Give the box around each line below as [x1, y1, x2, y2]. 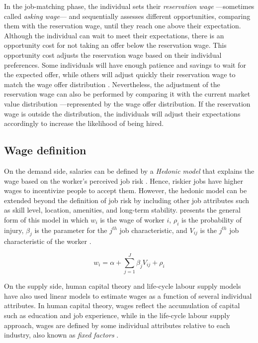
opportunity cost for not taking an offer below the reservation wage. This [4, 40, 227, 50]
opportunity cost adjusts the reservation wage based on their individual [4, 49, 222, 60]
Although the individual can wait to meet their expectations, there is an [4, 30, 224, 40]
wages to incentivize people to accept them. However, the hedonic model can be [4, 185, 247, 196]
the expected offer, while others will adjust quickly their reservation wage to [4, 69, 236, 80]
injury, [4, 225, 24, 235]
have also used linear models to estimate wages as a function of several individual [4, 290, 252, 301]
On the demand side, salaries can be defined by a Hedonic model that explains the [4, 165, 255, 176]
